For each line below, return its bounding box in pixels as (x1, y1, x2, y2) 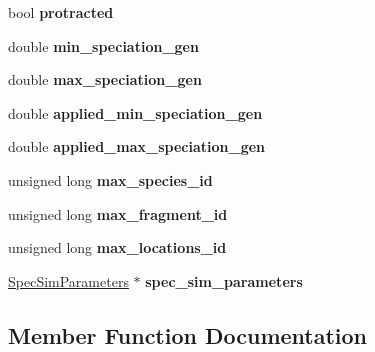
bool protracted (8, 2, 114, 22)
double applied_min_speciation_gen (8, 102, 263, 123)
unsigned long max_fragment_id (8, 203, 228, 224)
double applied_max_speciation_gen (8, 136, 266, 157)
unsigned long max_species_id (8, 169, 213, 190)
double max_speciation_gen (8, 69, 202, 90)
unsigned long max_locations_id (8, 237, 227, 258)
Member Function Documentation (8, 319, 368, 350)
